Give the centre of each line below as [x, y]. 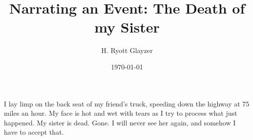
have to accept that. [34, 132]
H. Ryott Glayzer [127, 50]
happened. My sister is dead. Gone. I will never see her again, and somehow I [120, 122]
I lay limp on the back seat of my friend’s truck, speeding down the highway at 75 [127, 103]
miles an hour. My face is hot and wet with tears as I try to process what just [121, 113]
